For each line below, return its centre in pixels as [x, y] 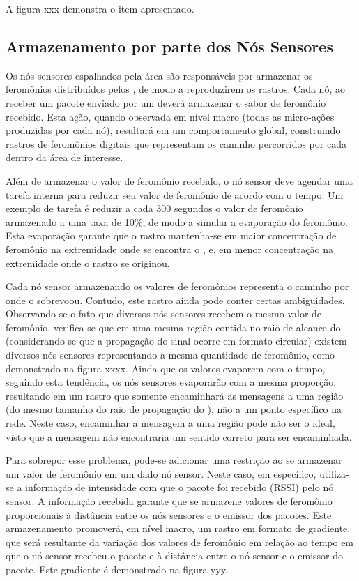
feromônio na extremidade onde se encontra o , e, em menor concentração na [169, 249]
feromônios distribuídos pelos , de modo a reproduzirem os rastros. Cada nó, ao [175, 89]
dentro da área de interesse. [64, 157]
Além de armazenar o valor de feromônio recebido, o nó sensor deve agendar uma [179, 180]
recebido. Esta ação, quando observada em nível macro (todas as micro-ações [170, 116]
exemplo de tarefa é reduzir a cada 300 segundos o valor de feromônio [154, 208]
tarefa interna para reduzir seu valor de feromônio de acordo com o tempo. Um [175, 194]
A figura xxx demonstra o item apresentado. [100, 8]
